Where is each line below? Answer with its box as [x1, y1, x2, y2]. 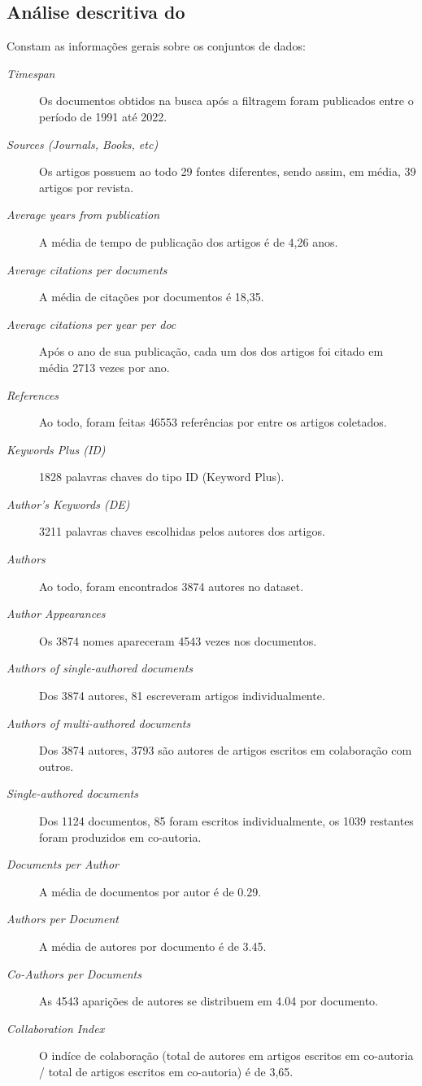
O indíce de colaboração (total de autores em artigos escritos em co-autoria [39, 1047, 414, 1064]
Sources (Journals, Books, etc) [7, 135, 159, 152]
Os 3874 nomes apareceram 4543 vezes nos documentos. [39, 632, 317, 649]
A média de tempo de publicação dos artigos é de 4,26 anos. [39, 233, 338, 250]
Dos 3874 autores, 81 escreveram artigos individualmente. [39, 687, 325, 704]
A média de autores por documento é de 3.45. [39, 937, 267, 954]
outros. [39, 757, 74, 774]
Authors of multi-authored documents [7, 714, 191, 731]
